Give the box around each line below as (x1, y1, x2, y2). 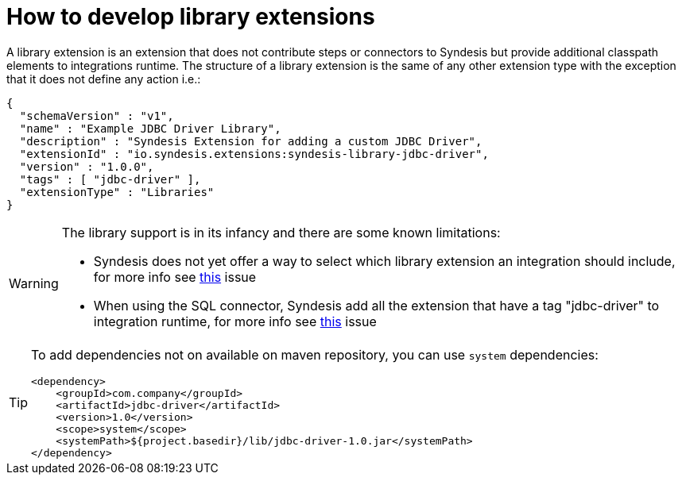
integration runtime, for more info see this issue (93, 313, 377, 329)
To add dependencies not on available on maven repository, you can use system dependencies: (31, 346, 599, 363)
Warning (9, 275, 59, 291)
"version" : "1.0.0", (19, 160, 154, 173)
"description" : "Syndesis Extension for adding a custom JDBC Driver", (19, 134, 482, 148)
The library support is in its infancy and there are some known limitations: (61, 224, 501, 240)
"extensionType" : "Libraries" (19, 185, 215, 198)
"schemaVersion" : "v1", (19, 109, 174, 122)
